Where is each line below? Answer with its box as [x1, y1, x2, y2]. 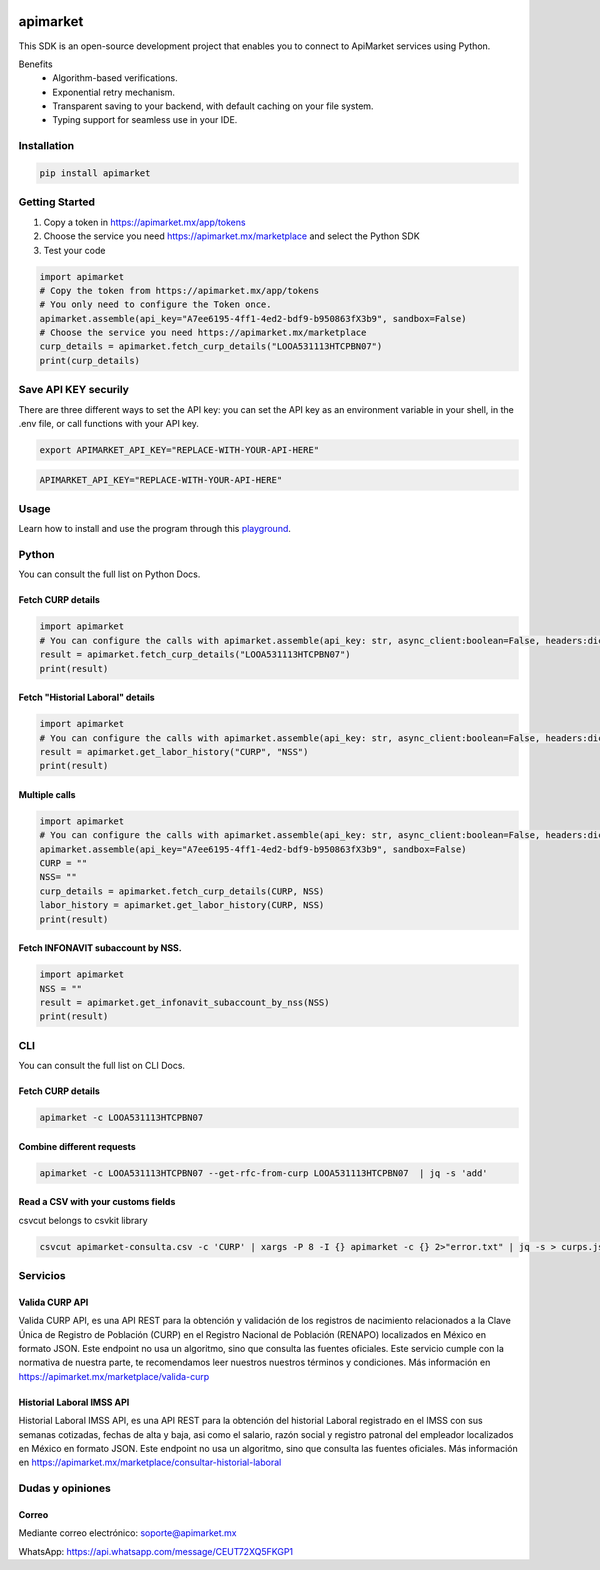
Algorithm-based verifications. [52, 72, 179, 84]
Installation [18, 139, 75, 153]
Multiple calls [18, 788, 76, 800]
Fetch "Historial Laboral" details [18, 691, 155, 704]
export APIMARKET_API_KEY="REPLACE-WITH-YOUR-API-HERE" [39, 444, 320, 455]
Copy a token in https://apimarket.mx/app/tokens [43, 216, 246, 228]
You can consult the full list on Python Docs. [18, 568, 201, 580]
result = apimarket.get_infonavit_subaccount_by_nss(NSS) [39, 997, 330, 1008]
